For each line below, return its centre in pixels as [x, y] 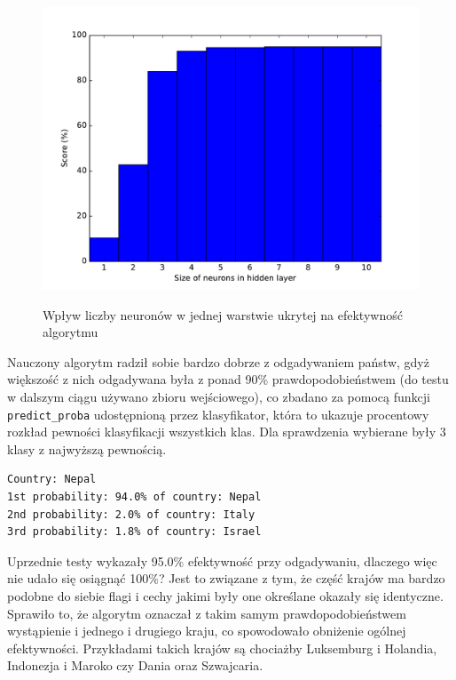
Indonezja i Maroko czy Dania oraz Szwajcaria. [135, 665]
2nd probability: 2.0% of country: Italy [131, 514]
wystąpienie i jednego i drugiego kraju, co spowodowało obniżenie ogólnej [207, 631]
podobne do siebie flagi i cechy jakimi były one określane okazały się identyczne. [225, 595]
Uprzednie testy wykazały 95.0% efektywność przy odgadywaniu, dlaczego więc [222, 560]
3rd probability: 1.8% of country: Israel [134, 532]
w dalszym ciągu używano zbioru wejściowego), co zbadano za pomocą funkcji [219, 396]
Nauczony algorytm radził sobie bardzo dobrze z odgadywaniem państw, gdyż [218, 361]
